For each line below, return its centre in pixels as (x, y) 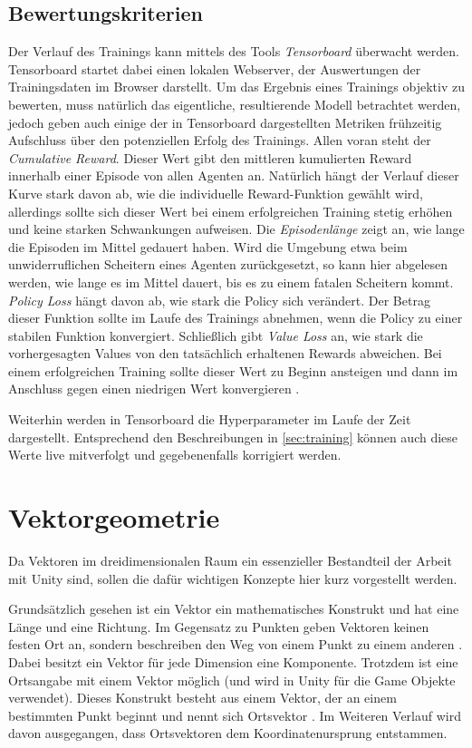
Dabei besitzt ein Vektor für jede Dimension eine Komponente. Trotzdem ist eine (233, 661)
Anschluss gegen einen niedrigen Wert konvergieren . (154, 389)
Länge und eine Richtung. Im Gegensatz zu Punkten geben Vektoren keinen (219, 626)
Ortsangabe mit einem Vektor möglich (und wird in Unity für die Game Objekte (232, 680)
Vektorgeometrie (114, 517)
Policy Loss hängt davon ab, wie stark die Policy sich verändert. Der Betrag (219, 300)
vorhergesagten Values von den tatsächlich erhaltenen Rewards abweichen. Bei (225, 353)
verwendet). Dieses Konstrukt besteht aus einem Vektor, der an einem (202, 698)
